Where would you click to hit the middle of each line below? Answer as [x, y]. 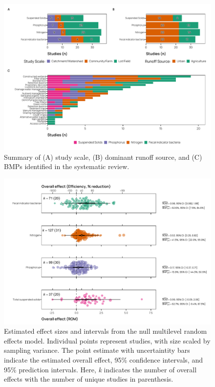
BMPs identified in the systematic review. [67, 166]
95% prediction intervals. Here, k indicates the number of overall [100, 369]
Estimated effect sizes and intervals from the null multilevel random [106, 331]
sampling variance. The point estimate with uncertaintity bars [97, 350]
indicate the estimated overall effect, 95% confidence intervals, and [103, 360]
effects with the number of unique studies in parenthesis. [89, 379]
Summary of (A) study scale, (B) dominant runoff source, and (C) [103, 157]
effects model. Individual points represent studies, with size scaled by [107, 340]
